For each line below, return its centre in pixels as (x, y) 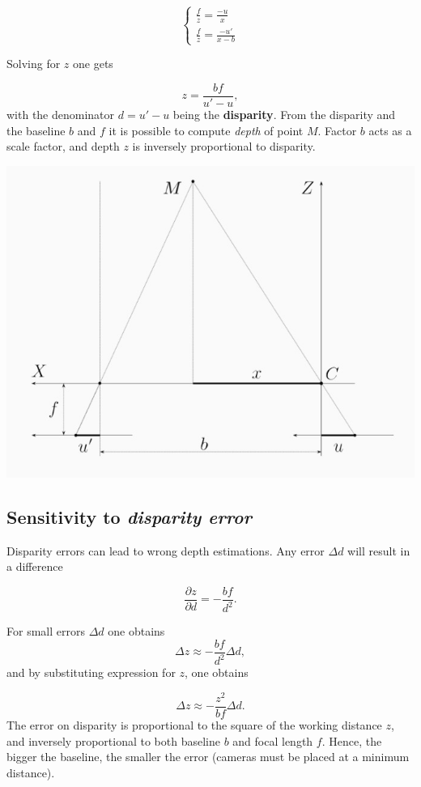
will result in (379, 550)
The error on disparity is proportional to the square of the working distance (194, 725)
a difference (35, 566)
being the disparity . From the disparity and (284, 114)
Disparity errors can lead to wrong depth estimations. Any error (166, 550)
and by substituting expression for (91, 672)
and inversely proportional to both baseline (113, 740)
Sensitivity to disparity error (129, 516)
